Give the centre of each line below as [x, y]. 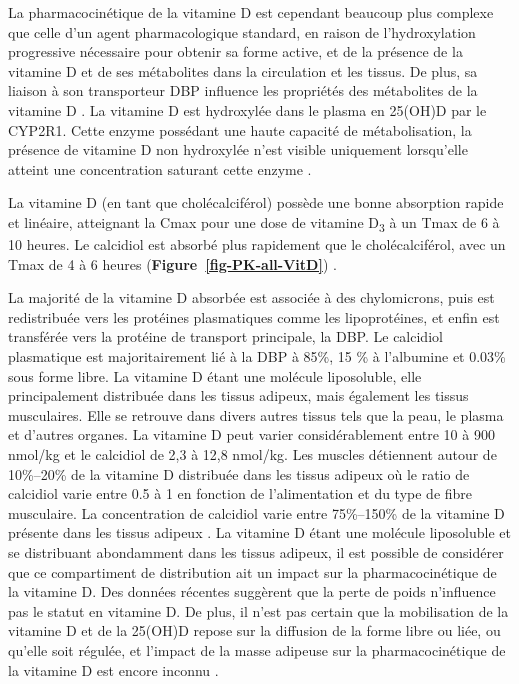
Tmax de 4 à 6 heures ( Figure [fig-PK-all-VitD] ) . [172, 263]
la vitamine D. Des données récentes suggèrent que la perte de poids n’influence [252, 591]
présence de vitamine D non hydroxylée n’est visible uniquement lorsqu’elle [238, 149]
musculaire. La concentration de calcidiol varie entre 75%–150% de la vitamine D [256, 512]
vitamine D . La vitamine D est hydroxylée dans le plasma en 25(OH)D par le [247, 109]
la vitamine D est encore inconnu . [113, 669]
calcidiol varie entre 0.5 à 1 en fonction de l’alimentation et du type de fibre [240, 493]
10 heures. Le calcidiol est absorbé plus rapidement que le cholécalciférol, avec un [257, 244]
